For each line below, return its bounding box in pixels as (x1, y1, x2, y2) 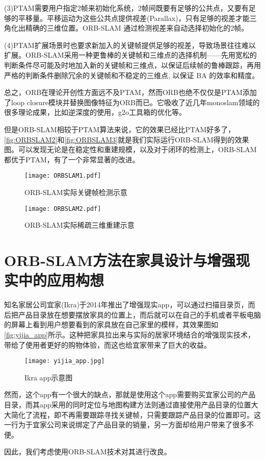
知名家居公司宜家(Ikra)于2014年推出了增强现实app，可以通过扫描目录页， (4, 299, 248, 310)
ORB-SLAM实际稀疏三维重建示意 (24, 220, 135, 230)
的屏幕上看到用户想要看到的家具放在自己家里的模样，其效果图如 (4, 319, 218, 330)
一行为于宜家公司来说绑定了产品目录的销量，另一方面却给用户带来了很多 (4, 419, 247, 430)
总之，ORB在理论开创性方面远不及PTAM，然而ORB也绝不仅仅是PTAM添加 (4, 87, 257, 98)
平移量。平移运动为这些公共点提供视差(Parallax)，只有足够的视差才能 (18, 12, 250, 23)
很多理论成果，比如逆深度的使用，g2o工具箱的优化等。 (4, 107, 186, 117)
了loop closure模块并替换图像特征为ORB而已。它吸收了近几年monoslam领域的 (4, 96, 260, 107)
